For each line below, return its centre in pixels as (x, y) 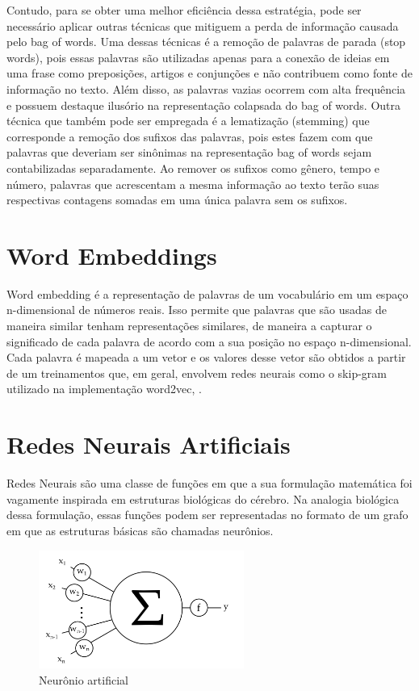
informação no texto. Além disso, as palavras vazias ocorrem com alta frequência (206, 88)
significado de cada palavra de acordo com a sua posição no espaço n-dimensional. (209, 341)
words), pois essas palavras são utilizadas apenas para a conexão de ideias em (198, 57)
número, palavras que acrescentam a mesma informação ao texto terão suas (193, 184)
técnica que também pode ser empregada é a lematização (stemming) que (188, 121)
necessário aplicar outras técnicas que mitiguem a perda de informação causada (203, 25)
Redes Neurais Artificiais (149, 444)
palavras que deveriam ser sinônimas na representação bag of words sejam (189, 152)
